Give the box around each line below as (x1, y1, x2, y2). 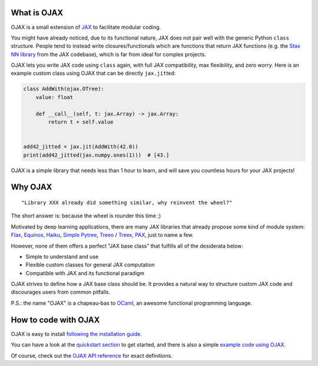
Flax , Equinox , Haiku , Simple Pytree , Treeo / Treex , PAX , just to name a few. (11, 232, 194, 239)
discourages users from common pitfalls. (11, 289, 111, 296)
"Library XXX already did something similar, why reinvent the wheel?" (21, 199, 233, 206)
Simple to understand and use (25, 253, 99, 260)
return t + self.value (48, 118, 114, 126)
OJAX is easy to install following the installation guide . (11, 330, 143, 337)
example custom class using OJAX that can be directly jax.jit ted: (11, 70, 176, 77)
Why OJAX (11, 182, 52, 192)
